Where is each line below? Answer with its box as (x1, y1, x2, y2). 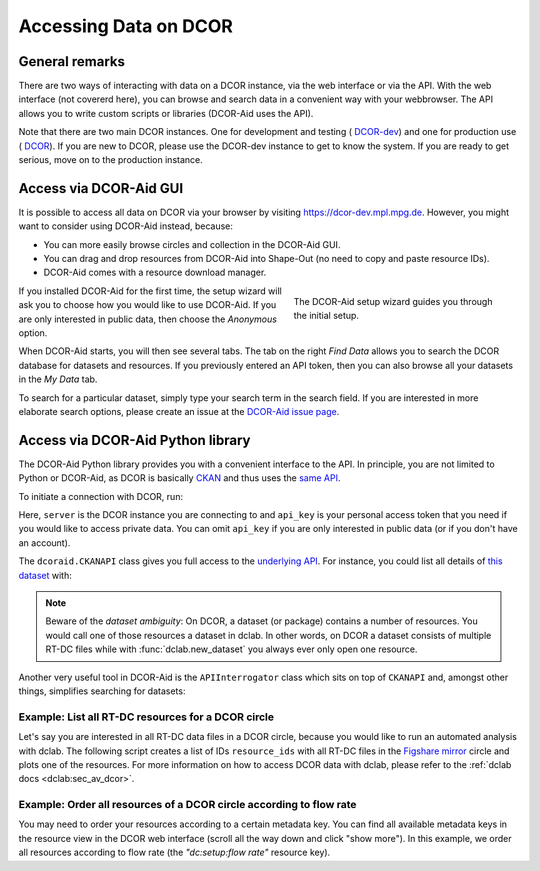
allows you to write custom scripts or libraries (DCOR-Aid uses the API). (18, 107, 314, 119)
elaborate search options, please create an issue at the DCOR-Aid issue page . (18, 406, 340, 417)
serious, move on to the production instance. (18, 154, 204, 166)
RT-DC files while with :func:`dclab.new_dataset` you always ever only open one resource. (45, 643, 418, 655)
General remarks (18, 53, 125, 70)
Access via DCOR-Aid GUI (18, 180, 184, 197)
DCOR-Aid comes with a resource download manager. (43, 266, 267, 279)
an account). (18, 536, 71, 549)
